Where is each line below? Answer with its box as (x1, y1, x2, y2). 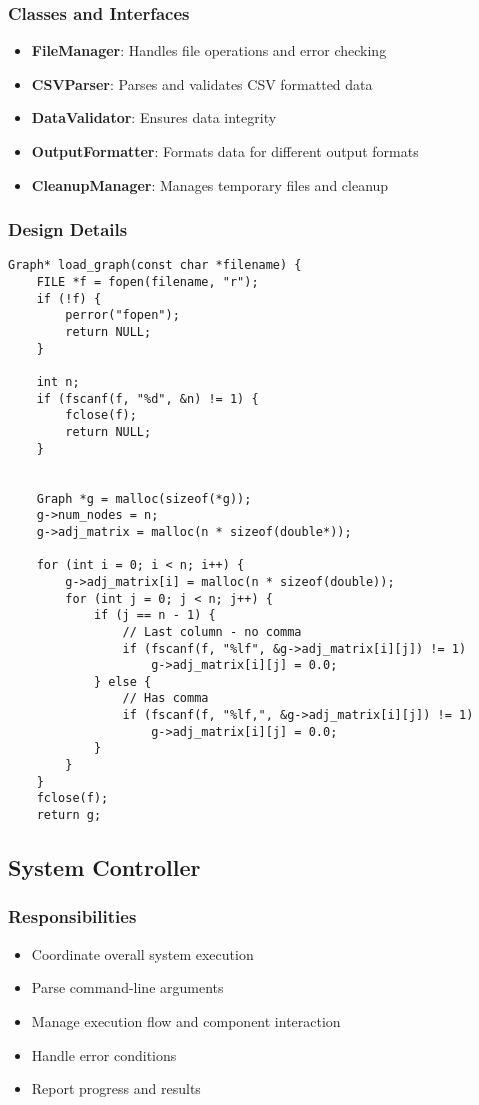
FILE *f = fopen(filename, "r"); (36, 275, 259, 290)
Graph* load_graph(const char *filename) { (8, 258, 302, 273)
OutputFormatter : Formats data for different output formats (31, 141, 419, 161)
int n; (36, 375, 80, 389)
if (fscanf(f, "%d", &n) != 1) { (36, 391, 259, 406)
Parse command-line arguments (31, 977, 224, 998)
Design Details (8, 217, 128, 242)
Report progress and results (31, 1078, 201, 1099)
